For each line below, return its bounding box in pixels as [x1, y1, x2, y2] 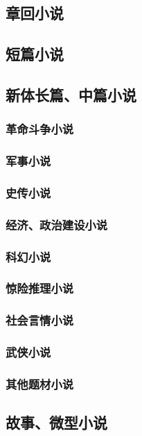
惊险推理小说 [6, 280, 74, 297]
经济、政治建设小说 [6, 216, 108, 233]
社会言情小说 [6, 312, 74, 329]
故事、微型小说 [6, 412, 107, 433]
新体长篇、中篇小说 [6, 83, 136, 105]
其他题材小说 [6, 376, 74, 393]
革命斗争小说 [6, 120, 74, 138]
